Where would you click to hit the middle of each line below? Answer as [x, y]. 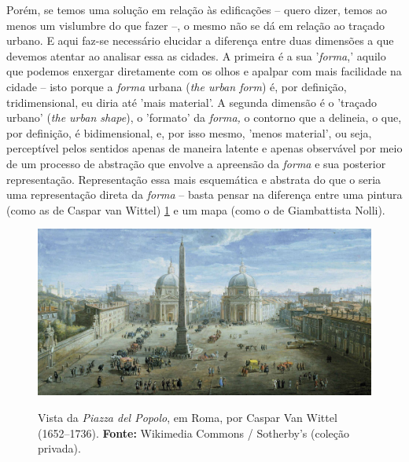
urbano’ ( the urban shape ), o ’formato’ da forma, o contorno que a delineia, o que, [204, 117]
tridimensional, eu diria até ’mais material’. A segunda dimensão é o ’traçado [192, 102]
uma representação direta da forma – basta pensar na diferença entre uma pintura [204, 194]
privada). [59, 448]
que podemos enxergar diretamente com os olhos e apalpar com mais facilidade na [204, 71]
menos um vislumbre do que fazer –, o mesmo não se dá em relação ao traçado [196, 25]
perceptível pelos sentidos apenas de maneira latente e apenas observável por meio [204, 148]
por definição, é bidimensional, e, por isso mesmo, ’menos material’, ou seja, [189, 132]
